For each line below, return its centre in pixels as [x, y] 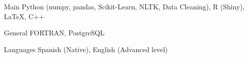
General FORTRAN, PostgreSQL [54, 33]
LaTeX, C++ [24, 16]
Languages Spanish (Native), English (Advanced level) [86, 49]
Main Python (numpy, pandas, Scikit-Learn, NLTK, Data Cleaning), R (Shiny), [124, 6]
